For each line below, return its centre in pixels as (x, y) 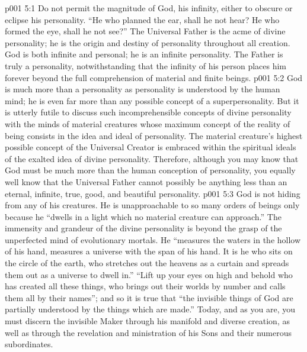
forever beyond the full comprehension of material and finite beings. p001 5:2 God (154, 77)
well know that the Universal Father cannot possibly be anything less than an (146, 181)
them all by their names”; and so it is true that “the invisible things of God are (149, 297)
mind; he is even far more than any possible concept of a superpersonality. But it (152, 100)
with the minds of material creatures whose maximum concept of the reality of (148, 123)
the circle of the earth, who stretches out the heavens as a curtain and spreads (147, 263)
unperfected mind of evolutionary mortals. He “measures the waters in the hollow (153, 239)
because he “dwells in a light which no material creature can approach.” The (143, 216)
